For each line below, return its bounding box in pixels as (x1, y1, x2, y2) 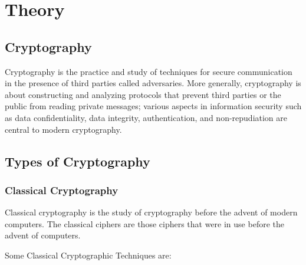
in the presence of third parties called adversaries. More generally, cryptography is (5, 77, 301, 89)
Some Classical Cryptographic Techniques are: (5, 248, 172, 261)
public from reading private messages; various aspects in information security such (5, 100, 302, 112)
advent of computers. (5, 229, 81, 241)
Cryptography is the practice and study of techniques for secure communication (5, 65, 292, 77)
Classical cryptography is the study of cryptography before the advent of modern (5, 206, 298, 218)
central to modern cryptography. (5, 123, 122, 135)
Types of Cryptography (5, 152, 150, 170)
